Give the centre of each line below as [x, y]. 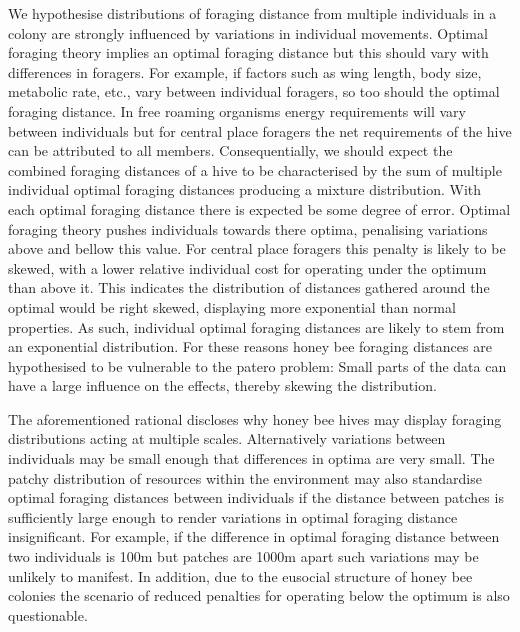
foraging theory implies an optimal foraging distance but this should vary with [248, 52]
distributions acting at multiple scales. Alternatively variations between [227, 438]
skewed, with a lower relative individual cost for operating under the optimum [247, 267]
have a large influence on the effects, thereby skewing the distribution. [222, 385]
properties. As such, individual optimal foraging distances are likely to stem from [256, 326]
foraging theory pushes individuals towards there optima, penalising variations [248, 228]
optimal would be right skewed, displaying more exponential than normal [232, 306]
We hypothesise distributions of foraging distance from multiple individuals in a [252, 13]
